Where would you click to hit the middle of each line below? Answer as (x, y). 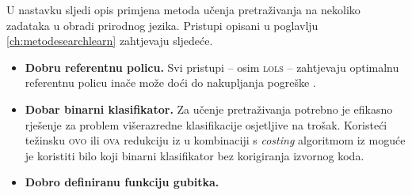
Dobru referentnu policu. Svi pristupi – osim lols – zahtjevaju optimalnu (212, 67)
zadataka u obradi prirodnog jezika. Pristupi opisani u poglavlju (162, 25)
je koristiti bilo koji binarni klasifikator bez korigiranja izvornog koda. (195, 155)
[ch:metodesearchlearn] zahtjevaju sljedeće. (110, 41)
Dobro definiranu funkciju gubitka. (122, 182)
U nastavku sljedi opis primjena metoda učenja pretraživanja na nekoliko (183, 9)
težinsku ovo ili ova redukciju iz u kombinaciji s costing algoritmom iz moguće (215, 140)
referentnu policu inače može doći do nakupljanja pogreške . (170, 82)
